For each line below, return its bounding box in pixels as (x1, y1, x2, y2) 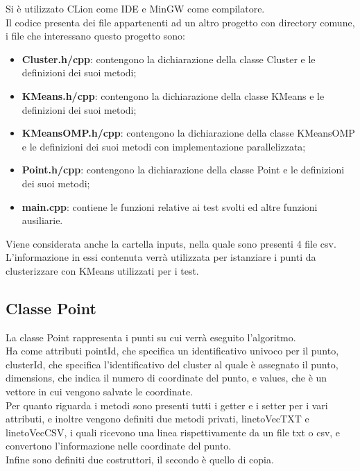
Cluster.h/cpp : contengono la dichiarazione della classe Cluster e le (22, 51, 316, 66)
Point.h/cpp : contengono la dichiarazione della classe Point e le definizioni (22, 162, 345, 177)
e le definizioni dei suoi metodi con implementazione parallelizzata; (22, 139, 306, 153)
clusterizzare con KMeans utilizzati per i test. (6, 263, 199, 277)
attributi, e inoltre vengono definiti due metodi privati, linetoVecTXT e (6, 411, 309, 426)
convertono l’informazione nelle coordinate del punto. (6, 438, 232, 453)
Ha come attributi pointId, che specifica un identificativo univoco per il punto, (6, 343, 339, 358)
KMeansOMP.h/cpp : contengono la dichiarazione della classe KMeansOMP (22, 126, 355, 140)
